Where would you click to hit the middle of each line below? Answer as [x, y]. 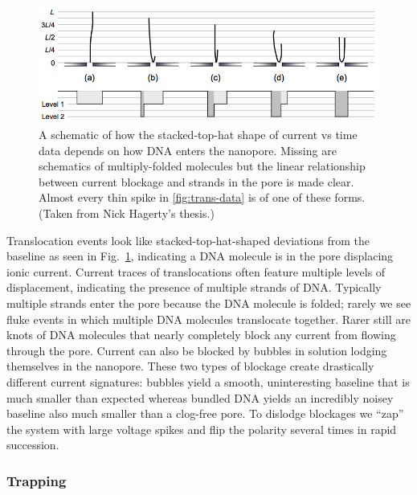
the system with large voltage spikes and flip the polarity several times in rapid [202, 429]
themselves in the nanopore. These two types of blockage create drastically [190, 366]
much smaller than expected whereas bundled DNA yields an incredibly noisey [200, 397]
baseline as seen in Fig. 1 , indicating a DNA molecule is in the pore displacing [200, 256]
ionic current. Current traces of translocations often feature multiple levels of [196, 271]
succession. [33, 445]
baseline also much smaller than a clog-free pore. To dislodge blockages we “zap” [205, 413]
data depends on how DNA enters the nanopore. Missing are [188, 150]
